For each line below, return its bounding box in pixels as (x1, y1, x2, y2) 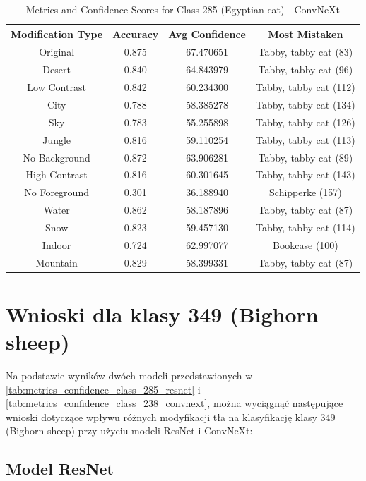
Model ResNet (6, 458, 114, 480)
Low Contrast (27, 80, 86, 95)
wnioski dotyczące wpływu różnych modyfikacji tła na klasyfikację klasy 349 (6, 409, 336, 424)
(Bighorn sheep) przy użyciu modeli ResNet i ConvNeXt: (6, 423, 253, 438)
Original (39, 44, 75, 59)
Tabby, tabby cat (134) (256, 97, 355, 111)
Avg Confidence (168, 26, 246, 41)
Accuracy (112, 26, 159, 41)
